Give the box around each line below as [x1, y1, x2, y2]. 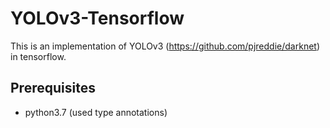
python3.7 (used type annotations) [24, 106, 168, 118]
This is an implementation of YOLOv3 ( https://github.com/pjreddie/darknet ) [10, 40, 320, 52]
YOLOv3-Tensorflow [10, 7, 185, 30]
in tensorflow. [10, 50, 67, 62]
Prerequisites [10, 80, 96, 97]
